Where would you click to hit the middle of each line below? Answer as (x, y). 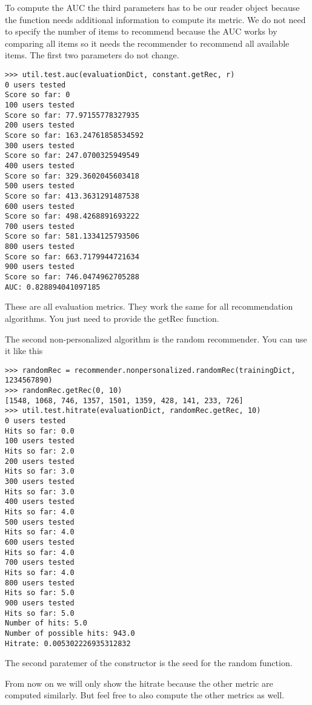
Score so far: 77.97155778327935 (72, 115)
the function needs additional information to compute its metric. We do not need (155, 19)
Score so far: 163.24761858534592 (75, 135)
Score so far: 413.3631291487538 (72, 196)
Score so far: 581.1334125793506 (72, 237)
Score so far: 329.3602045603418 (72, 176)
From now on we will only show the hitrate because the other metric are (139, 683)
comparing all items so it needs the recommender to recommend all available (147, 43)
